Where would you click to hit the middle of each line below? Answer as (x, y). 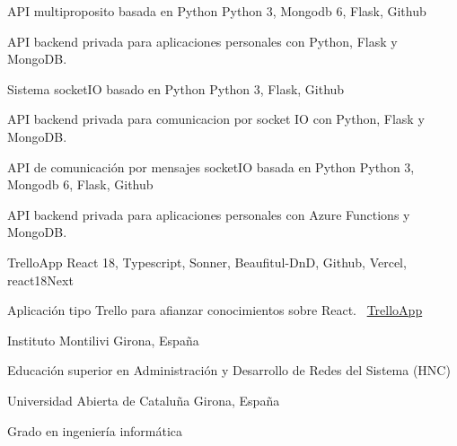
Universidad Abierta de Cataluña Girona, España (144, 400)
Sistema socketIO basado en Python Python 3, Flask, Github (176, 88)
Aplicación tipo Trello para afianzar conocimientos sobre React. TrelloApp (215, 310)
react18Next (40, 280)
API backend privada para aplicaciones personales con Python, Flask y (202, 41)
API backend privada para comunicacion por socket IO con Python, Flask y (216, 119)
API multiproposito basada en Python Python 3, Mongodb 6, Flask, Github (217, 11)
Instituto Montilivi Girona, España (103, 340)
